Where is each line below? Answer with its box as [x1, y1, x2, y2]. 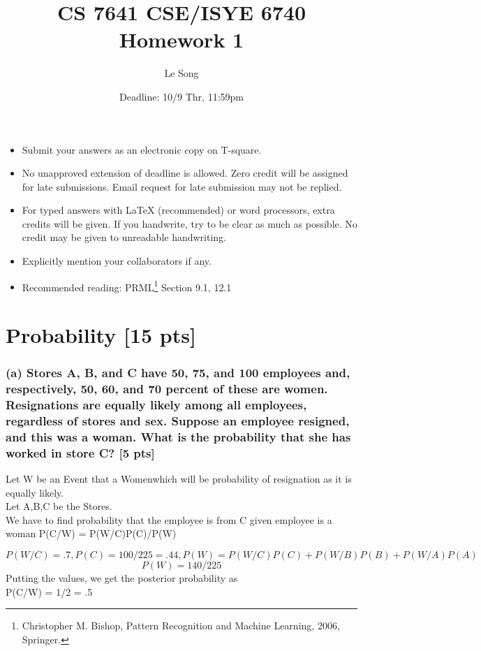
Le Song [164, 66, 199, 80]
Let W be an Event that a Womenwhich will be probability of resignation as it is [6, 471, 352, 486]
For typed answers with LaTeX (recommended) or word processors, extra [22, 203, 335, 217]
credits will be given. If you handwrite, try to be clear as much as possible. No [22, 216, 357, 231]
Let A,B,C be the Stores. [6, 499, 112, 513]
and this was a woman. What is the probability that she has [6, 427, 351, 445]
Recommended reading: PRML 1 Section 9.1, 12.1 [22, 277, 232, 294]
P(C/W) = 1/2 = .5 [6, 584, 93, 599]
